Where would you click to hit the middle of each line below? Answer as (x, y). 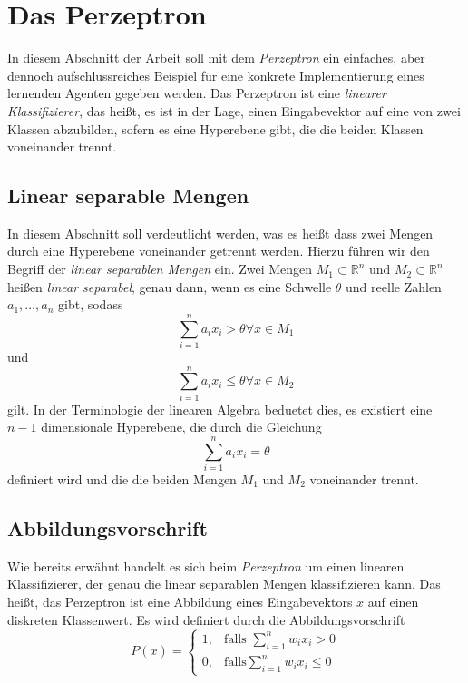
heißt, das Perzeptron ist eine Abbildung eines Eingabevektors (180, 601)
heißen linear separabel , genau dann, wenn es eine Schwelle (170, 286)
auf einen (393, 601)
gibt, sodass (91, 304)
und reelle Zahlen (394, 286)
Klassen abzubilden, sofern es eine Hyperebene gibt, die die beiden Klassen (215, 128)
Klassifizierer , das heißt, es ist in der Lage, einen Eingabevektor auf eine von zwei (234, 110)
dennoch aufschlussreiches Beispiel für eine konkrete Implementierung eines (216, 75)
